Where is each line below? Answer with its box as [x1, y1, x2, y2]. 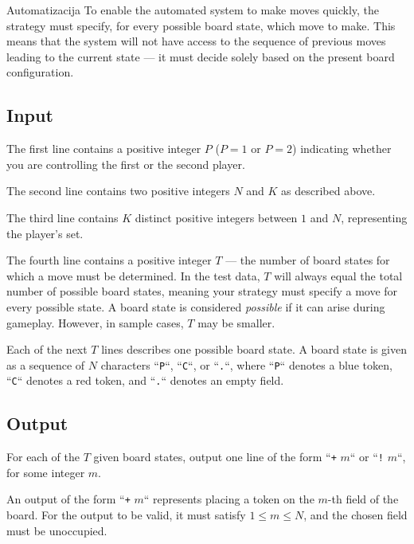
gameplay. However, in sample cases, [6, 314, 184, 331]
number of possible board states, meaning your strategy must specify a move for [6, 283, 398, 299]
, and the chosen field [303, 507, 408, 523]
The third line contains [6, 209, 119, 225]
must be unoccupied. [6, 522, 107, 538]
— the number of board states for [225, 252, 390, 268]
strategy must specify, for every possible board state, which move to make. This [6, 17, 396, 33]
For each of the [6, 448, 80, 465]
